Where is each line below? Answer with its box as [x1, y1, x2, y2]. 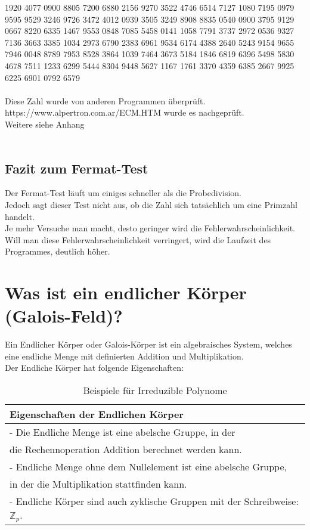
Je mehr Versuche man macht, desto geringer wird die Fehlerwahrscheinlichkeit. [5, 222, 295, 234]
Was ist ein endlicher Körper [5, 280, 247, 305]
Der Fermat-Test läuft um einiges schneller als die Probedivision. [5, 187, 242, 199]
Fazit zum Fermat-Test [5, 159, 148, 177]
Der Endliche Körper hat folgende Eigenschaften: [5, 361, 184, 374]
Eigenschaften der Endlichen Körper [10, 407, 184, 421]
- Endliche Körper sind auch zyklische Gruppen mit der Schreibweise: [10, 494, 299, 508]
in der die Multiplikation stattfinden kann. [10, 476, 187, 491]
